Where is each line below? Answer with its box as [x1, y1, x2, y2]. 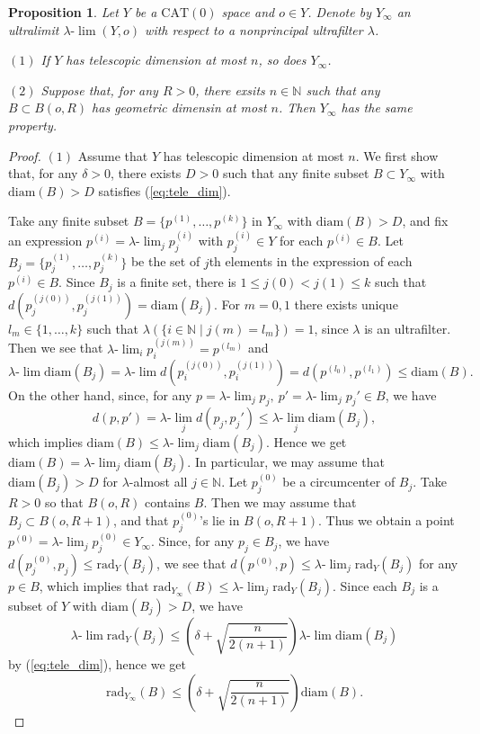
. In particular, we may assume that [187, 452, 385, 470]
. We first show [355, 146, 439, 165]
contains [144, 492, 191, 511]
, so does [258, 50, 307, 69]
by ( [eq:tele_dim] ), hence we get [8, 655, 186, 673]
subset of [8, 596, 58, 614]
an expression [8, 231, 83, 250]
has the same [341, 98, 413, 117]
